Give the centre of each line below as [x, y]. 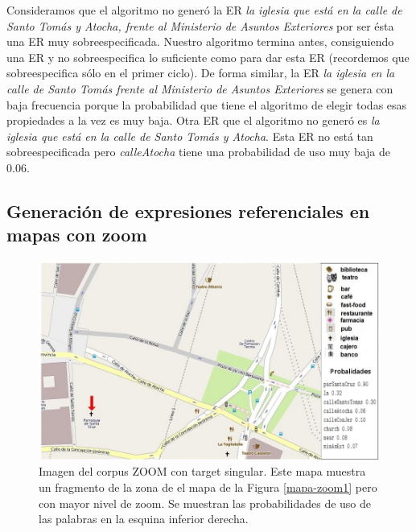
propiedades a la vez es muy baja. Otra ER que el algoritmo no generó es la [193, 120]
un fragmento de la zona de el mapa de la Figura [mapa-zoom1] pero [208, 487]
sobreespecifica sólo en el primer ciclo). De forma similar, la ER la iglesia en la [201, 73]
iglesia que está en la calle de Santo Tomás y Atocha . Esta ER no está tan [190, 136]
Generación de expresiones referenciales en [188, 210]
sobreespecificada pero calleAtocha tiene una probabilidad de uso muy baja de [199, 152]
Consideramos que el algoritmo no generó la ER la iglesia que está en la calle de [204, 10]
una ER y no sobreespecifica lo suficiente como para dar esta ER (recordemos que [208, 57]
